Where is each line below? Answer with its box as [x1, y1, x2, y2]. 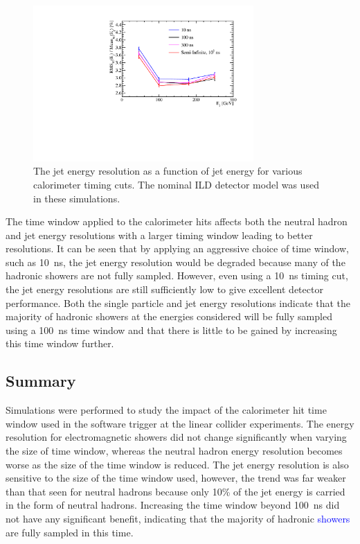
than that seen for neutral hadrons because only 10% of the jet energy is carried [6, 484, 345, 498]
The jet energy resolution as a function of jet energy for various [33, 164, 303, 178]
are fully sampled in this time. [6, 525, 134, 539]
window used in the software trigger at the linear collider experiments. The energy [6, 416, 354, 430]
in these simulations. [33, 191, 120, 205]
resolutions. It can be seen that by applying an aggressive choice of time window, [6, 241, 349, 256]
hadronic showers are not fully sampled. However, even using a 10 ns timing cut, [6, 268, 348, 283]
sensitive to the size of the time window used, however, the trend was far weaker [6, 471, 346, 485]
